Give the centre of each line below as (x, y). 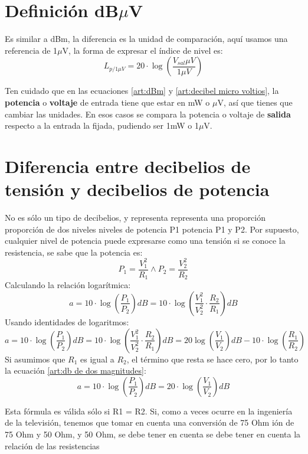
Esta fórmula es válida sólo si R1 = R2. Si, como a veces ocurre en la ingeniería (149, 411)
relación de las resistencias (52, 445)
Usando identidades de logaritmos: (67, 321)
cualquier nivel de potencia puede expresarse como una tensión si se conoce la (145, 241)
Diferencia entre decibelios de (128, 166)
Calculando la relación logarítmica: (68, 285)
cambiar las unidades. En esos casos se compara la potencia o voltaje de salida (148, 114)
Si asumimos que (35, 359)
